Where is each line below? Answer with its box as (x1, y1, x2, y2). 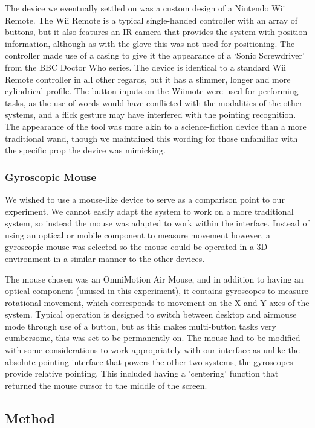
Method (5, 408, 55, 427)
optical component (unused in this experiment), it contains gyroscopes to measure (5, 284, 308, 297)
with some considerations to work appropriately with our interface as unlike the (5, 343, 300, 356)
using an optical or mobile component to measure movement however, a (5, 228, 270, 241)
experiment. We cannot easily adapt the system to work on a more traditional (5, 205, 294, 217)
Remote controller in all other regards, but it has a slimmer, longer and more (5, 72, 291, 85)
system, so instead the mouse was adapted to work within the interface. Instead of (5, 217, 310, 229)
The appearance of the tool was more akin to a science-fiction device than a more (5, 120, 307, 132)
